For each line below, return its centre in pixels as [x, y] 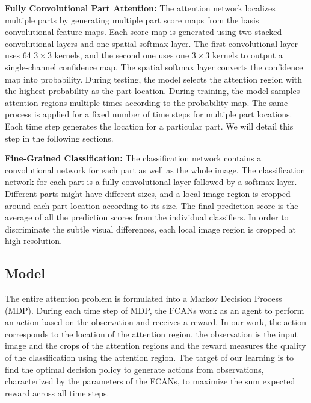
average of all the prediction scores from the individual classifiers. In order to [147, 217]
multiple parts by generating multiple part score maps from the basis [132, 20]
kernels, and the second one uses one [122, 55]
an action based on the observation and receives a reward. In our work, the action [155, 322]
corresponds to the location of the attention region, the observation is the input [151, 333]
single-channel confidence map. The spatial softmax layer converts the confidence [154, 67]
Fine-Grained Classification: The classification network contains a [133, 158]
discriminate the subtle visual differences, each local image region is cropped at [150, 229]
